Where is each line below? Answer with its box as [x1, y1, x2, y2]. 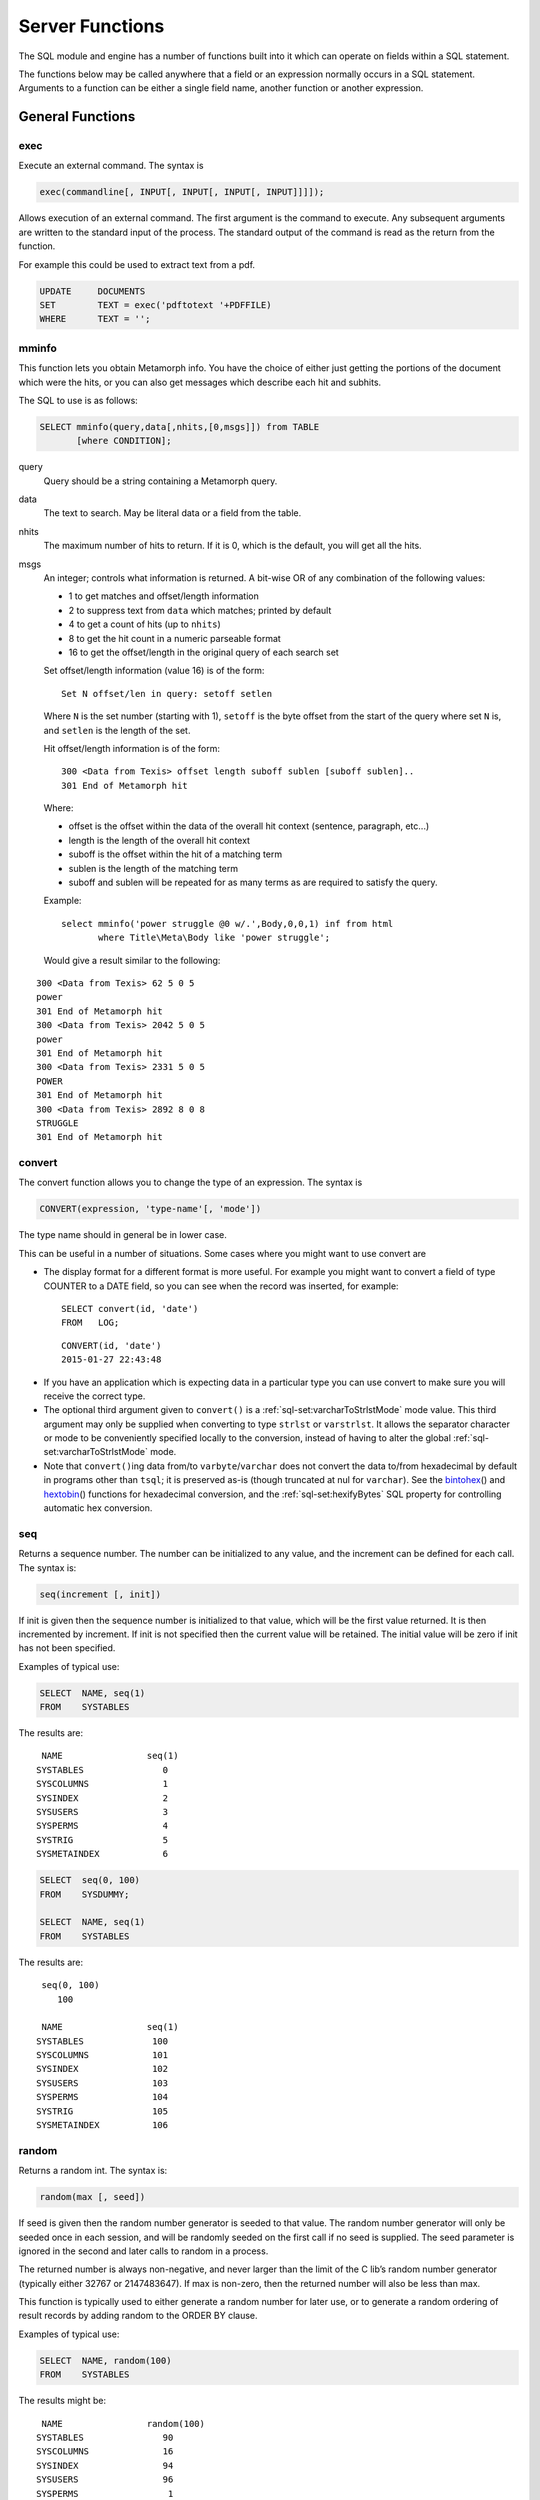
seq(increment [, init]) [39, 1588, 162, 1600]
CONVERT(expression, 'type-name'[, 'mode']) [39, 1203, 262, 1215]
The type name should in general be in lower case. [18, 1229, 227, 1241]
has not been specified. [18, 1642, 116, 1654]
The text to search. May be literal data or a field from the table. [43, 507, 302, 519]
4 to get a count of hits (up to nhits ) [68, 618, 222, 630]
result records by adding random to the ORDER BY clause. [18, 2310, 259, 2322]
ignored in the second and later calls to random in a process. [18, 2245, 269, 2257]
